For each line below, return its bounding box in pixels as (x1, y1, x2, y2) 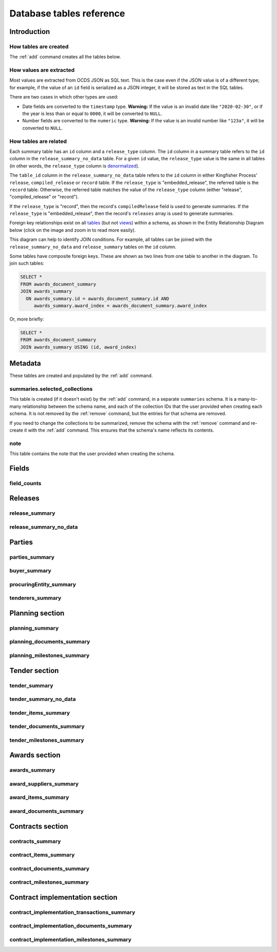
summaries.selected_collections (9, 385, 93, 393)
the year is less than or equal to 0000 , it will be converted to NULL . (22, 110, 163, 117)
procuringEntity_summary (9, 581, 76, 588)
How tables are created (9, 43, 69, 50)
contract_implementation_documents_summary (9, 922, 132, 929)
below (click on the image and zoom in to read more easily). (9, 227, 136, 233)
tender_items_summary (9, 709, 70, 716)
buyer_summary (9, 567, 51, 574)
